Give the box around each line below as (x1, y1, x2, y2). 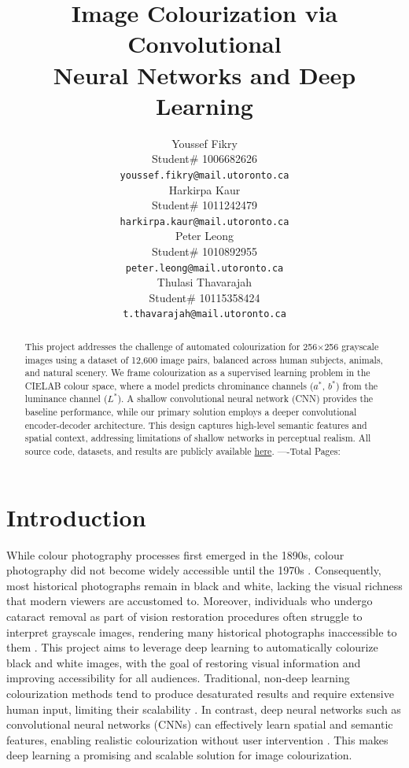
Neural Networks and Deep (53, 58, 356, 90)
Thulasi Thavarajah (157, 274, 252, 290)
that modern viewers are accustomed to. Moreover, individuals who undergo (6, 593, 373, 609)
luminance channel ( (24, 392, 108, 405)
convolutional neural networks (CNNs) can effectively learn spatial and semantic (6, 716, 393, 733)
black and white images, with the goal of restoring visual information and (6, 654, 361, 670)
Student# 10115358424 (149, 289, 260, 305)
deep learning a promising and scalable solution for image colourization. (6, 747, 352, 763)
